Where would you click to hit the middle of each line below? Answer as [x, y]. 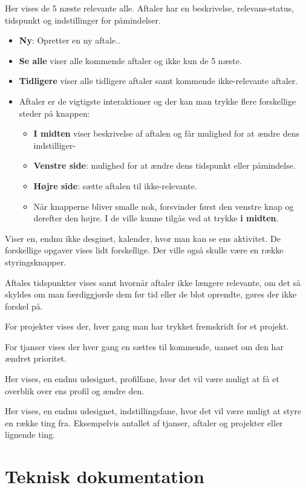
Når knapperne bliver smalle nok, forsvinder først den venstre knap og [164, 206]
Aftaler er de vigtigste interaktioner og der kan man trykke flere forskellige [158, 101]
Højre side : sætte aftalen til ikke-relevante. [115, 185]
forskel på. [24, 306]
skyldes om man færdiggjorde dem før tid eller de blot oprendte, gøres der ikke [151, 294]
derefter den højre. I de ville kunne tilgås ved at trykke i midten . [156, 218]
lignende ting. [30, 434]
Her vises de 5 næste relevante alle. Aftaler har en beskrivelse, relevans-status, [149, 8]
